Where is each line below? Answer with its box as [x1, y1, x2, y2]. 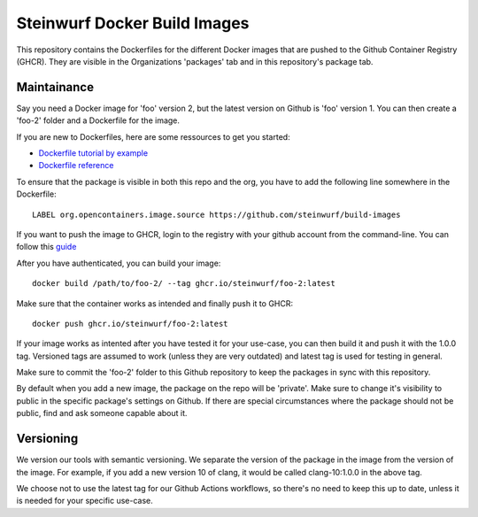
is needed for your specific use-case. [16, 496, 154, 506]
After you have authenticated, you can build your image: [16, 258, 221, 268]
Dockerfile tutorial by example [38, 148, 149, 158]
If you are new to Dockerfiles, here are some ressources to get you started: [16, 131, 291, 142]
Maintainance [16, 80, 95, 95]
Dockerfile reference [38, 160, 114, 171]
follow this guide [16, 242, 77, 252]
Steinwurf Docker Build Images [16, 13, 250, 33]
